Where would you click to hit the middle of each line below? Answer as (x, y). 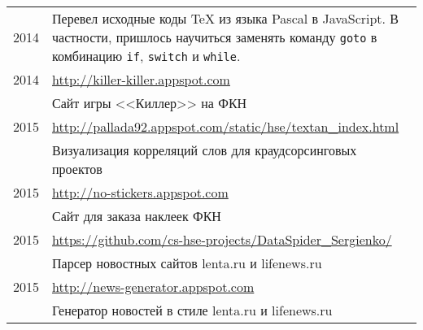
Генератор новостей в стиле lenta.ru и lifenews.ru (192, 310)
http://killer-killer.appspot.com (141, 79)
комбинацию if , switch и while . (146, 56)
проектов (77, 169)
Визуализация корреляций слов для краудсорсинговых (205, 150)
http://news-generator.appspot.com (153, 287)
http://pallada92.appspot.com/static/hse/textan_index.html (226, 126)
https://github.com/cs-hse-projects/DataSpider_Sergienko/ (222, 239)
